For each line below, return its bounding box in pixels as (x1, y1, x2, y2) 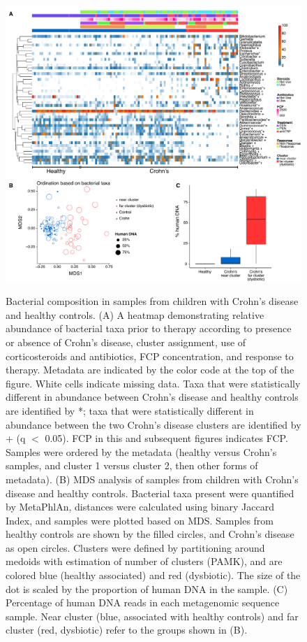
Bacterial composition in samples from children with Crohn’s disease (6, 294, 299, 308)
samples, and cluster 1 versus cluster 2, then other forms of (6, 458, 258, 473)
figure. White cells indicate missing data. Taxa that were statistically (6, 376, 301, 390)
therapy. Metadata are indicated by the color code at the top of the (6, 362, 294, 377)
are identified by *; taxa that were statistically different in (6, 403, 254, 418)
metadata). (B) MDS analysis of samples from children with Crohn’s (6, 471, 299, 486)
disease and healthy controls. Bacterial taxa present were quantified (6, 485, 294, 500)
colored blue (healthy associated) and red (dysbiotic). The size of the (6, 568, 301, 583)
